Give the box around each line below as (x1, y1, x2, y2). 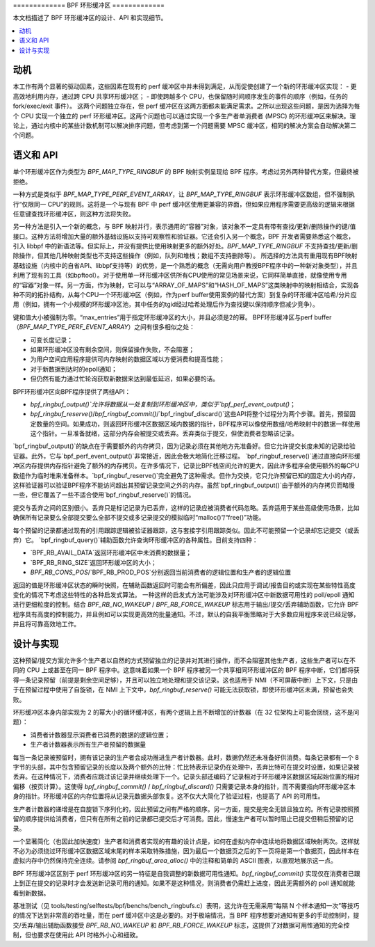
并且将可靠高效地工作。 (12, 620, 80, 628)
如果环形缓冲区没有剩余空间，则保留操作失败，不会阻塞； (30, 345, 194, 353)
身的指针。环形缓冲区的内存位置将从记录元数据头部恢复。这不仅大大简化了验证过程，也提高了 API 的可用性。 (12, 792, 324, 800)
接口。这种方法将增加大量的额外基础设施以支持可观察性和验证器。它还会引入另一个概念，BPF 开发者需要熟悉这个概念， (12, 232, 355, 240)
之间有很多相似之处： (134, 323, 196, 331)
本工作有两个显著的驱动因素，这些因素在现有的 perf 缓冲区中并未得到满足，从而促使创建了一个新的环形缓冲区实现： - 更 (12, 82, 357, 90)
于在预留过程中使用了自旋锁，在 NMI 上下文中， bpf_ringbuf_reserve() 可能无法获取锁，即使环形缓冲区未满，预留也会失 (12, 685, 354, 694)
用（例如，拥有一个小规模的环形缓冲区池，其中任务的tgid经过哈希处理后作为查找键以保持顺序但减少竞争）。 (12, 300, 319, 309)
